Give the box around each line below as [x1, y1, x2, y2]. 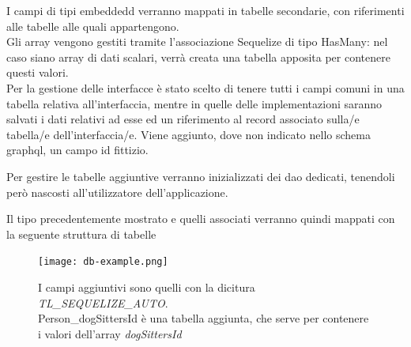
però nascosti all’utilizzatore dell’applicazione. [6, 183, 228, 200]
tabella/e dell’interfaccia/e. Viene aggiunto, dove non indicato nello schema [6, 126, 371, 142]
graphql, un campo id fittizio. [6, 141, 149, 158]
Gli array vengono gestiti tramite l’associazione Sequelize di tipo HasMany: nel [6, 33, 388, 50]
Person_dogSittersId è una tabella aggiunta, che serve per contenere [38, 310, 369, 326]
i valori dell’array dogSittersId [38, 325, 182, 341]
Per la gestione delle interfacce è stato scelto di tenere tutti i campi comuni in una [6, 79, 405, 96]
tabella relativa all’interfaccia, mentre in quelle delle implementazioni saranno [6, 95, 383, 111]
